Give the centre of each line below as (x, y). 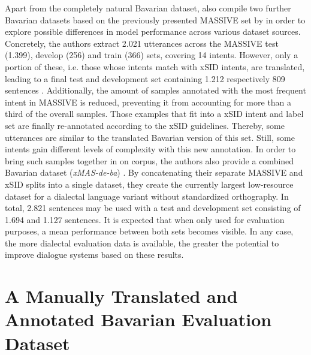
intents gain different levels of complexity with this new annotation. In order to (150, 149)
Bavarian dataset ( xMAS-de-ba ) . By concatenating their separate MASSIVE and (154, 172)
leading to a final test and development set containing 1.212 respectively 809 (145, 78)
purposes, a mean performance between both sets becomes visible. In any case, (149, 231)
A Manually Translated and (121, 296)
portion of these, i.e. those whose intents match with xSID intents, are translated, (155, 66)
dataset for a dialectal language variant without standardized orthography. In (147, 196)
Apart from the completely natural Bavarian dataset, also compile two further (148, 8)
